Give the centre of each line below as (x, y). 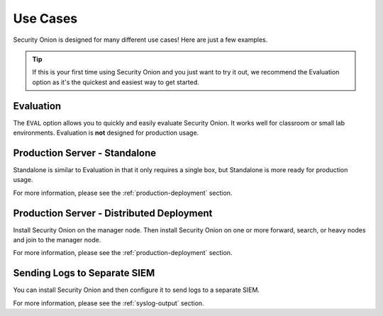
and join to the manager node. (57, 240)
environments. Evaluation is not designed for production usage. (106, 133)
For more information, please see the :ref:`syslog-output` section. (109, 303)
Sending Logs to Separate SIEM (84, 273)
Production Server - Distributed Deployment (113, 213)
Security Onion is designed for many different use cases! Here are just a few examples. (140, 40)
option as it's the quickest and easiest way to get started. (116, 82)
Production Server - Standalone (85, 153)
